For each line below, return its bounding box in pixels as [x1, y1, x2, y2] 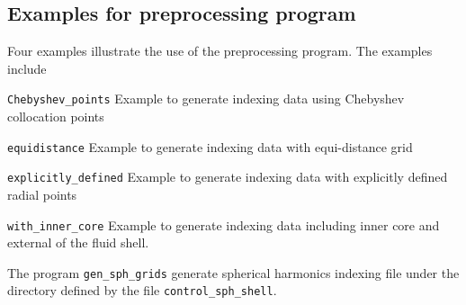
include [7, 58, 47, 77]
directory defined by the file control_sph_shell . [7, 281, 277, 300]
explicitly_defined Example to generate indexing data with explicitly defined [7, 167, 448, 186]
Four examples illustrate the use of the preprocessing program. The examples [7, 41, 433, 60]
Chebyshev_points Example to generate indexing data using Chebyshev [7, 89, 405, 108]
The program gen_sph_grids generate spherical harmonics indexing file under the [7, 263, 460, 282]
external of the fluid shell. [7, 233, 149, 252]
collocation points [7, 107, 104, 126]
